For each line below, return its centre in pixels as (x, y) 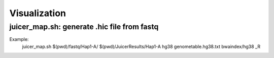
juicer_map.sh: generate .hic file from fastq (84, 27)
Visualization (38, 13)
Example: (19, 39)
